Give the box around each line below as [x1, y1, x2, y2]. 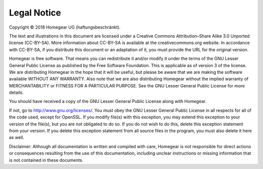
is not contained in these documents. [9, 157, 84, 163]
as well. [9, 135, 24, 140]
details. [9, 90, 24, 96]
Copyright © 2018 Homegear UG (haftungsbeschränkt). [9, 24, 121, 30]
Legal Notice [9, 7, 61, 18]
